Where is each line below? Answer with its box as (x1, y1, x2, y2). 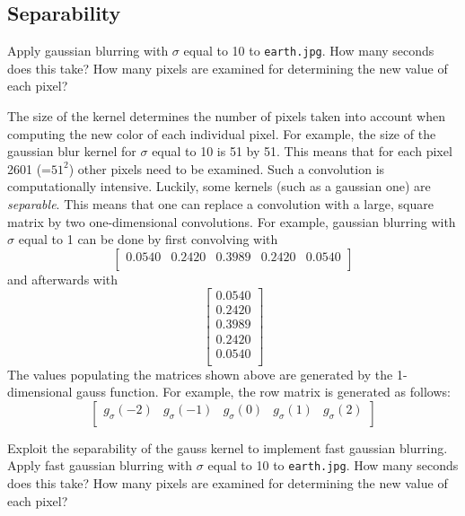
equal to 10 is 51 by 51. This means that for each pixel (152, 142, 452, 161)
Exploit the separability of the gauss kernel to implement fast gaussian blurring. (7, 438, 448, 457)
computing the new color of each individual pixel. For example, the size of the (7, 124, 436, 143)
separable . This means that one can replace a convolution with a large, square (7, 195, 434, 214)
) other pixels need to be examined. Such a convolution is (68, 159, 385, 178)
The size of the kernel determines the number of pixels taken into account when (7, 107, 445, 126)
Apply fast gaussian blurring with (7, 456, 193, 475)
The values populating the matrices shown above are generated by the (7, 364, 393, 383)
